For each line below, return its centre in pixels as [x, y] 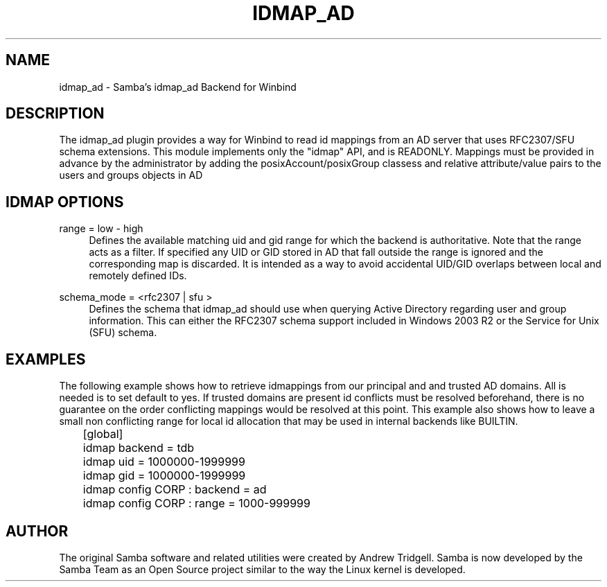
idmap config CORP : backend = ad [175, 490]
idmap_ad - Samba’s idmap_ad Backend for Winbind [178, 87]
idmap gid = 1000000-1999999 [164, 476]
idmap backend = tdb [139, 448]
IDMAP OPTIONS [65, 202]
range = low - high [101, 229]
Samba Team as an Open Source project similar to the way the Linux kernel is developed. [262, 569]
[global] [103, 434]
